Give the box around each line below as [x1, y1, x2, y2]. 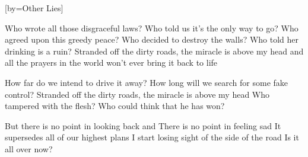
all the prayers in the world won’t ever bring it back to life [5, 56, 218, 69]
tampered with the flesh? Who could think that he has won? [5, 100, 225, 112]
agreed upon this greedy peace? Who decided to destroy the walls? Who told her [5, 33, 299, 46]
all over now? [5, 142, 53, 155]
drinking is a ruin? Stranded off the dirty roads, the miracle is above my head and [5, 44, 304, 57]
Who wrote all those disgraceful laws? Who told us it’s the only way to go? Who [5, 21, 299, 34]
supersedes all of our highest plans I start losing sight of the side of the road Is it [5, 131, 299, 143]
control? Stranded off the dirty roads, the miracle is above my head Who [5, 88, 270, 100]
